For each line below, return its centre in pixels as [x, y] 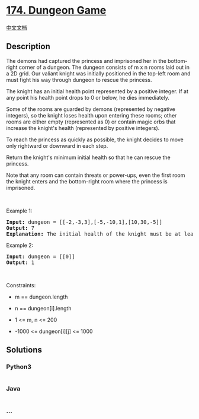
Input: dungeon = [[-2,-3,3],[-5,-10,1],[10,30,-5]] [84, 222]
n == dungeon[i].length [43, 308]
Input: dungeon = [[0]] [41, 256]
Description [28, 47]
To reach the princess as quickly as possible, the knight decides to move [95, 139]
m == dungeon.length [41, 297]
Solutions [24, 350]
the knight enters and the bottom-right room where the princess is [87, 181]
